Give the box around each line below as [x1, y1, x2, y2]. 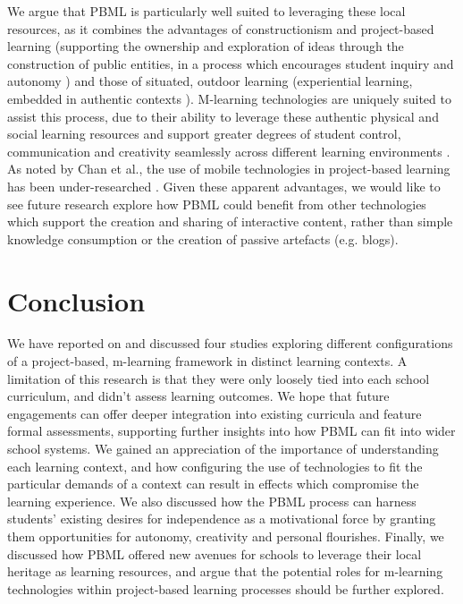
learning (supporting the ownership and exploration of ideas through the [7, 37, 404, 55]
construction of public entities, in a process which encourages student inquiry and [7, 54, 454, 72]
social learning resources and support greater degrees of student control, [7, 124, 401, 143]
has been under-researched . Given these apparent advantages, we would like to [7, 176, 441, 195]
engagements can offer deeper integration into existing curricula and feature [7, 404, 422, 422]
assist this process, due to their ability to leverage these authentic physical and [7, 106, 439, 125]
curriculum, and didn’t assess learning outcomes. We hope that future [7, 387, 390, 405]
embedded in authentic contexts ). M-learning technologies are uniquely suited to [7, 89, 451, 107]
